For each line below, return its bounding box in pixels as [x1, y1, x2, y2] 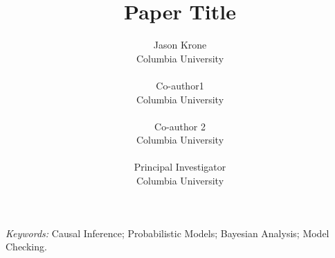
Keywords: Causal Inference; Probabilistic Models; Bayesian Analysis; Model [6, 225, 329, 240]
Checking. [6, 239, 47, 254]
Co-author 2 [154, 119, 206, 133]
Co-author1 [156, 78, 204, 92]
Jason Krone [153, 37, 207, 52]
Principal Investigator [134, 160, 226, 174]
